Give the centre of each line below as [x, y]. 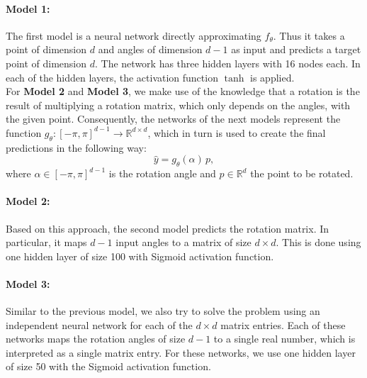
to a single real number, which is [284, 339]
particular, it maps [46, 242]
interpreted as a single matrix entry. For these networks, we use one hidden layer [181, 352]
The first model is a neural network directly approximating [134, 35]
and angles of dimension [150, 49]
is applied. [272, 77]
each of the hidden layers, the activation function [112, 77]
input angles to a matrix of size [183, 242]
